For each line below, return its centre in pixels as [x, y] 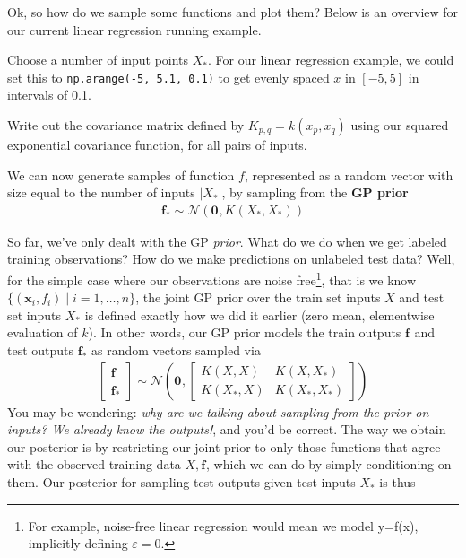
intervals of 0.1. [49, 95]
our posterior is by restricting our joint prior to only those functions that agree [224, 446]
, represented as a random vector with [349, 174]
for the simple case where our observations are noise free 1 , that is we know [212, 279]
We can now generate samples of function [121, 174]
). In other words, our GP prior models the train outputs [245, 332]
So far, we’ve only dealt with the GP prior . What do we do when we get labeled [227, 241]
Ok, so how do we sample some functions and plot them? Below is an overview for [233, 12]
